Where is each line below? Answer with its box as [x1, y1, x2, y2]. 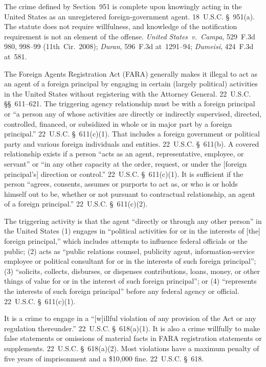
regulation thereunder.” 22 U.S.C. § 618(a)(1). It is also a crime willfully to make [4, 323, 260, 333]
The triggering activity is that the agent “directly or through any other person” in [4, 215, 262, 226]
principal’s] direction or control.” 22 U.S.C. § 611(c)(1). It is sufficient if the [4, 168, 243, 179]
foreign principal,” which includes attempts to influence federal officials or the [4, 236, 248, 246]
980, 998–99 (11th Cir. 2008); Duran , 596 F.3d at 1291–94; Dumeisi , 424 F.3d [4, 41, 254, 52]
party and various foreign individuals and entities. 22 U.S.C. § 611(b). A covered [4, 138, 259, 149]
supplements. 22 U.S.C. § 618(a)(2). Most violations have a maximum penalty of [4, 343, 259, 353]
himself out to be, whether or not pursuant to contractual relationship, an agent [4, 188, 255, 199]
